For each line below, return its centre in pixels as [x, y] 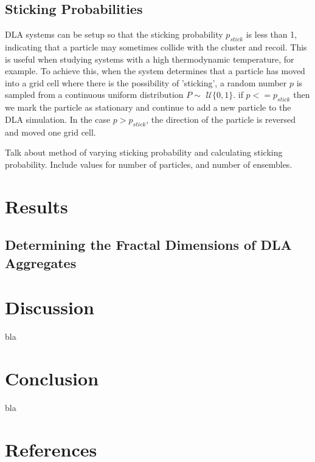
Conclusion [52, 378]
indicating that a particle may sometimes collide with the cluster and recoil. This [156, 47]
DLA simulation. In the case [58, 119]
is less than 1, [272, 34]
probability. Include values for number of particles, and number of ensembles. [149, 164]
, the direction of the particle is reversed [221, 119]
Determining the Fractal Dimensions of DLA [148, 245]
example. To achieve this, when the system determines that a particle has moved [155, 71]
